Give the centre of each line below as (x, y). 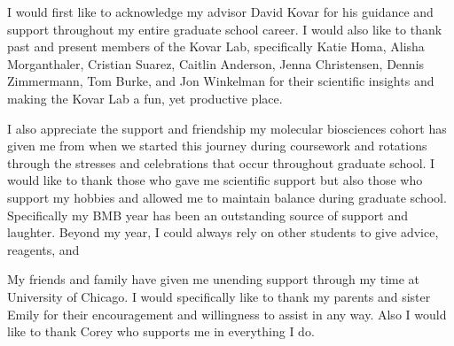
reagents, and (43, 249)
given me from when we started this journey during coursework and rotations (217, 146)
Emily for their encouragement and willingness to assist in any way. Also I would (227, 314)
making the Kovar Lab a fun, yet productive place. (145, 98)
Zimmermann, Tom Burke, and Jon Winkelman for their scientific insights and (221, 81)
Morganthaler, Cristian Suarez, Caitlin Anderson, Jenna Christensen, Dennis (216, 63)
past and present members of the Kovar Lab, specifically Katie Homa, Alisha (216, 46)
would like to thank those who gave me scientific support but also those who (215, 180)
